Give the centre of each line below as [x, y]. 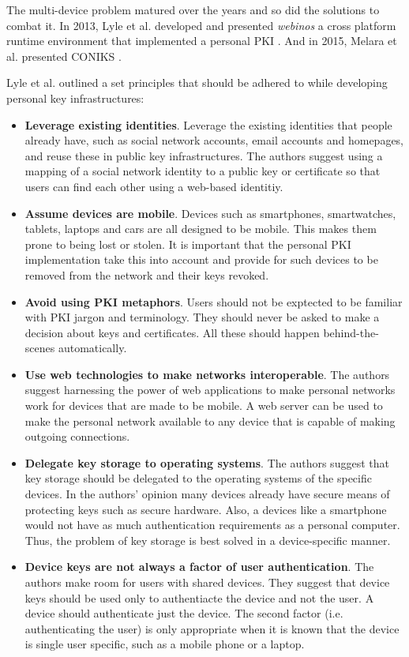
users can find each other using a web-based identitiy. [154, 186]
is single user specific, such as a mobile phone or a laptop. [165, 644]
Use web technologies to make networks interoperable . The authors [207, 374]
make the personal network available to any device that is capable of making [210, 420]
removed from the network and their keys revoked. [147, 274]
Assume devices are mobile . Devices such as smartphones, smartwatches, [210, 213]
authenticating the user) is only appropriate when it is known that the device [212, 628]
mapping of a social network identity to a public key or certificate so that [203, 171]
